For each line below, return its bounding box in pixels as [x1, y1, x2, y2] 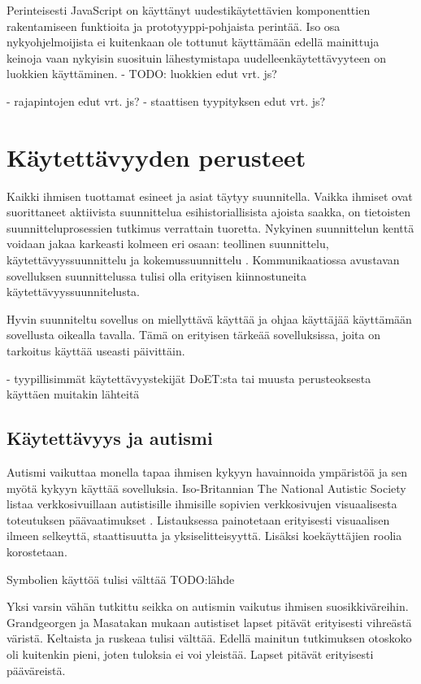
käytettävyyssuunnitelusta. [7, 283, 140, 300]
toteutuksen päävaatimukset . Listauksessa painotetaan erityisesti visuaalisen [7, 511, 390, 528]
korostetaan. [7, 542, 67, 560]
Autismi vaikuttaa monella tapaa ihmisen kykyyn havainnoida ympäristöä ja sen [7, 464, 408, 481]
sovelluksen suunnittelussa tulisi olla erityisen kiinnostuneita [7, 267, 306, 284]
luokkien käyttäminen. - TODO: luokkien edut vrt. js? [7, 65, 277, 82]
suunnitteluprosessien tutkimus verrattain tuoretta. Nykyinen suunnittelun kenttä [7, 219, 414, 236]
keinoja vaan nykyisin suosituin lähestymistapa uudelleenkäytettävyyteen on [7, 49, 387, 66]
